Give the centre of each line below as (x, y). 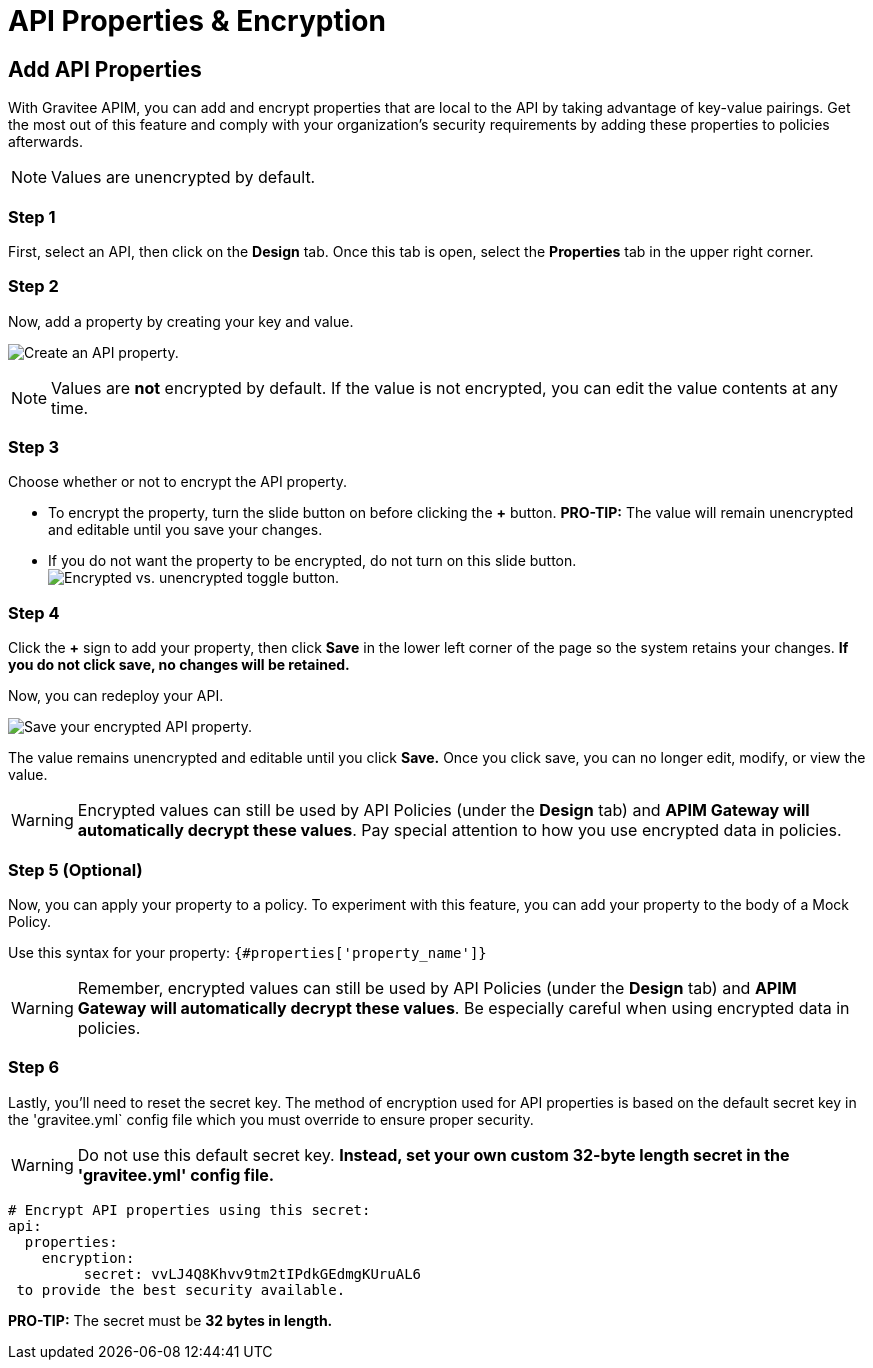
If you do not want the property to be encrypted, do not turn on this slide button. (312, 561)
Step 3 (34, 447)
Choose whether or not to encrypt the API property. (177, 482)
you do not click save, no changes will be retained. (179, 665)
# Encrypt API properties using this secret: (189, 1209)
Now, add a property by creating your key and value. (181, 321)
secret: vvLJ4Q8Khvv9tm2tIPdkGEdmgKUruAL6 (252, 1273)
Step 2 (33, 286)
